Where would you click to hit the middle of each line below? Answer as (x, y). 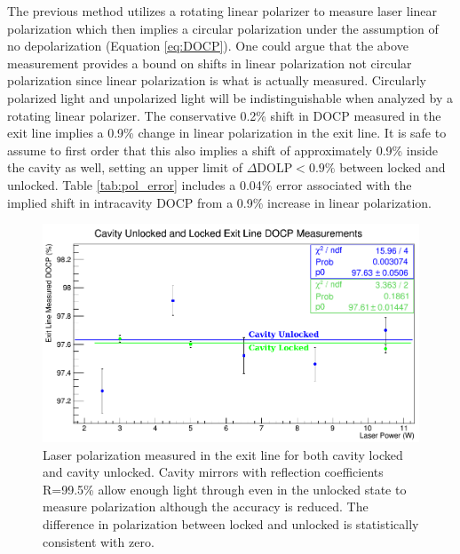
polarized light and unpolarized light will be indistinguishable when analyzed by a (230, 97)
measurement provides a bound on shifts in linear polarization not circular (210, 63)
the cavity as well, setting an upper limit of (125, 167)
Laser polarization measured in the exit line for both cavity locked (223, 454)
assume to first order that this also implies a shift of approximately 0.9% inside (222, 150)
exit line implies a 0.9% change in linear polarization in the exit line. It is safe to (227, 133)
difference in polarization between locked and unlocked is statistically (231, 524)
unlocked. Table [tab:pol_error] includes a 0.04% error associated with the (210, 184)
